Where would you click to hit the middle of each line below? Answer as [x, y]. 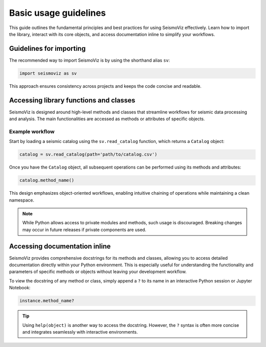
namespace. [22, 200]
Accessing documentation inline [60, 246]
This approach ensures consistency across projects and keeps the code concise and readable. [105, 86]
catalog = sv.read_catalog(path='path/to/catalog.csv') [88, 155]
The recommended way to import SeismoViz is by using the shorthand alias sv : [89, 60]
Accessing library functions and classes [72, 100]
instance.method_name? [47, 301]
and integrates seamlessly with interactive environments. [80, 332]
